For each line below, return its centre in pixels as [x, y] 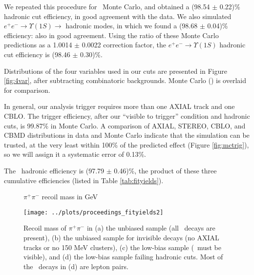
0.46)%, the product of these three [165, 170]
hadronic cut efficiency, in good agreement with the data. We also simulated [118, 16]
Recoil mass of [45, 228]
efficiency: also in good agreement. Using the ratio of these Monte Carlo [111, 35]
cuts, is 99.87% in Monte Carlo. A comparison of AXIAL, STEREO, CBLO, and [125, 125]
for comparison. [27, 90]
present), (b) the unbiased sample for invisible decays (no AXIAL [121, 237]
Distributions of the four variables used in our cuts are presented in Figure [116, 71]
